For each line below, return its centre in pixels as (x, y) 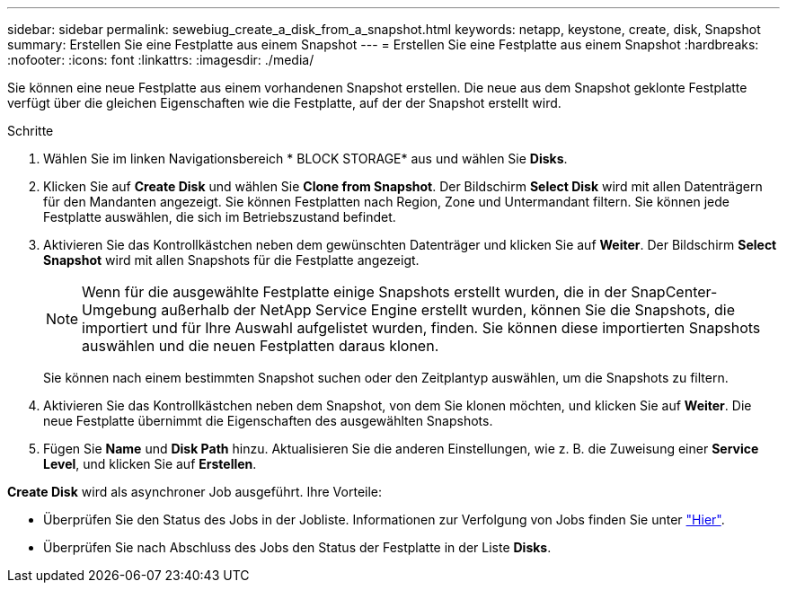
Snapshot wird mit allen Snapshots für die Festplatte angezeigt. (231, 260)
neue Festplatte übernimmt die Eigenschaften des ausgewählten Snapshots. (268, 421)
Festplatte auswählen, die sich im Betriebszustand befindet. (220, 217)
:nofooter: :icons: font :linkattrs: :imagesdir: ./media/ (161, 60)
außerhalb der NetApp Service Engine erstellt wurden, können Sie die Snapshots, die (448, 310)
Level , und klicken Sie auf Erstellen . (150, 464)
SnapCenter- (674, 292)
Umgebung (119, 310)
